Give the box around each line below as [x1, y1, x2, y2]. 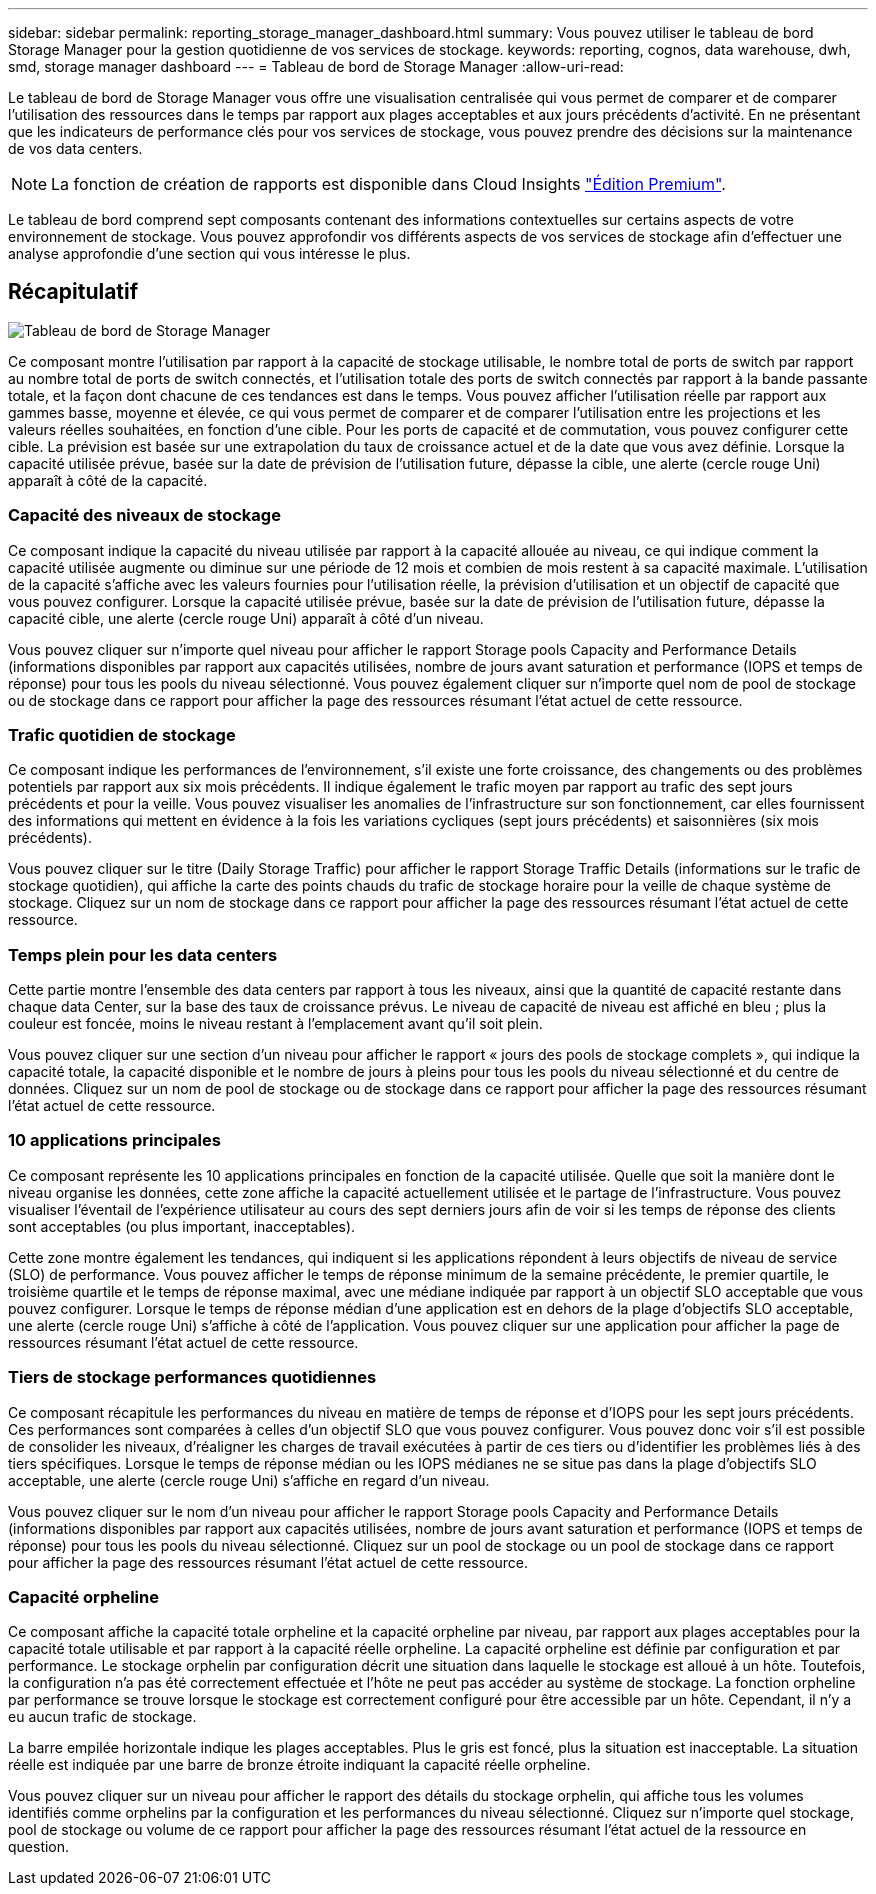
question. [8, 1838, 70, 1856]
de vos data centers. [8, 140, 143, 157]
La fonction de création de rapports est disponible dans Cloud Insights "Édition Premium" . [51, 174, 726, 194]
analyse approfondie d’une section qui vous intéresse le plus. [8, 245, 411, 262]
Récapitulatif [8, 279, 139, 305]
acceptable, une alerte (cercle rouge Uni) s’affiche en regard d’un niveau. [8, 1471, 490, 1489]
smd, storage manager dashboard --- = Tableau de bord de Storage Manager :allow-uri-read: [8, 58, 624, 75]
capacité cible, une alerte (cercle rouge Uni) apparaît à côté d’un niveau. [8, 609, 484, 627]
